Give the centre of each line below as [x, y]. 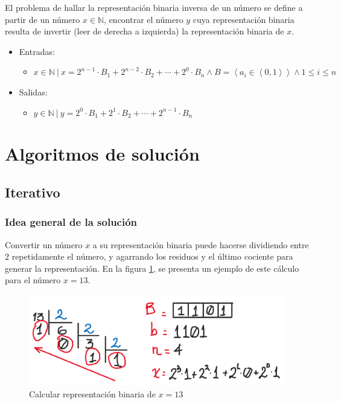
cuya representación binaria [244, 19]
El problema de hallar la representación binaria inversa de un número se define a [154, 7]
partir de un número [43, 19]
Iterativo [33, 192]
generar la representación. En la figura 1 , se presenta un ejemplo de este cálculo [152, 268]
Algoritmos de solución [102, 154]
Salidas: [33, 91]
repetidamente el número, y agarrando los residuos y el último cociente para [152, 256]
